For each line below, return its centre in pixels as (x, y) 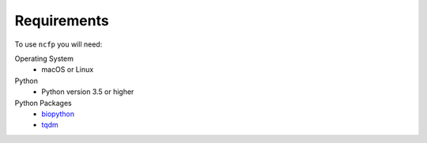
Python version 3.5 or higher (88, 92)
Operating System (44, 58)
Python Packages (43, 103)
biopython (58, 114)
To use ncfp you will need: (59, 44)
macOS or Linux (68, 70)
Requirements (62, 21)
